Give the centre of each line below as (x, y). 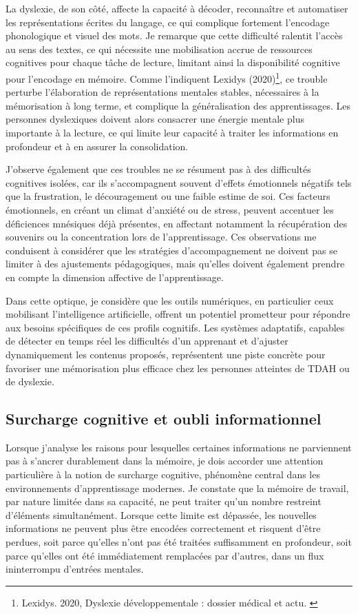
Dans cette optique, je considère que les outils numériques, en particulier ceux (170, 300)
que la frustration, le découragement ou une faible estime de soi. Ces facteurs (168, 196)
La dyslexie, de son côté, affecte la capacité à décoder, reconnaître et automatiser (177, 8)
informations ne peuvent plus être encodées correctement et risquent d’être (163, 528)
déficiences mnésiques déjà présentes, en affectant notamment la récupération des (177, 223)
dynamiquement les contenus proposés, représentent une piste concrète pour (166, 354)
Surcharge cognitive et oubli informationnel (164, 419)
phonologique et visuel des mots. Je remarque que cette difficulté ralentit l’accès (174, 35)
